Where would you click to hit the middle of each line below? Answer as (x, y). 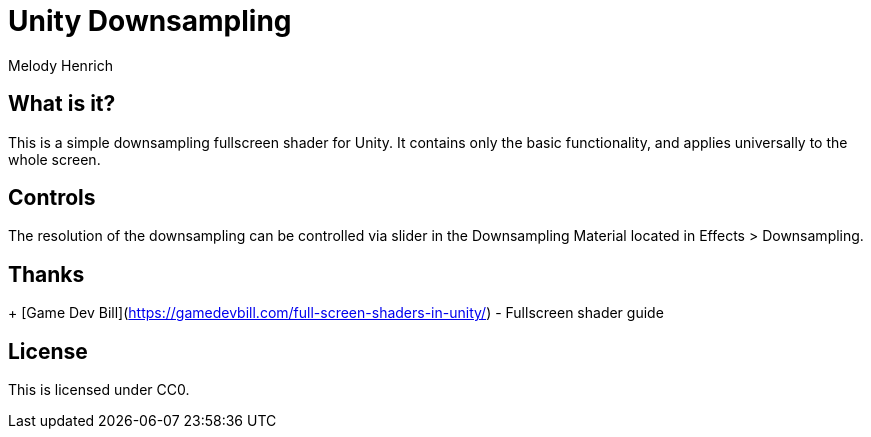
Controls (52, 198)
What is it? (62, 104)
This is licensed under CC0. (99, 390)
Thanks (46, 274)
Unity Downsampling (150, 21)
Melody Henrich (60, 65)
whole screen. (54, 159)
